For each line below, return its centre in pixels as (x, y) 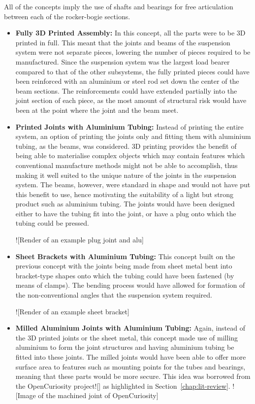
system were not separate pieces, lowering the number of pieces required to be (133, 52)
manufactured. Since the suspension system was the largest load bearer (123, 61)
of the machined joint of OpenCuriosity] (98, 395)
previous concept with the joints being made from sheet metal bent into (124, 266)
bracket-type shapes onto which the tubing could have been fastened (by (125, 275)
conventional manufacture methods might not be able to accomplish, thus (127, 165)
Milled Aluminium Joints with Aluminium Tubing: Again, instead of (130, 328)
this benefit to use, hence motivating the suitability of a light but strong (124, 194)
